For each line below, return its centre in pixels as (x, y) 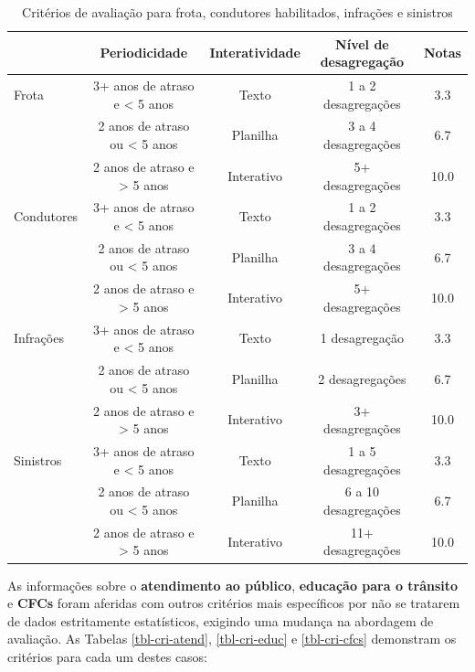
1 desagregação (362, 338)
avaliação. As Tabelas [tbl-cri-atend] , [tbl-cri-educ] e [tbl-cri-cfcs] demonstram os (232, 639)
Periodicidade (144, 53)
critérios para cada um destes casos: (108, 656)
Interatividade (255, 53)
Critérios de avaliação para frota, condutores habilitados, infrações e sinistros (237, 12)
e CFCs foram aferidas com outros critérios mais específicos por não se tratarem (234, 603)
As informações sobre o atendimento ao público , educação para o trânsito (233, 585)
